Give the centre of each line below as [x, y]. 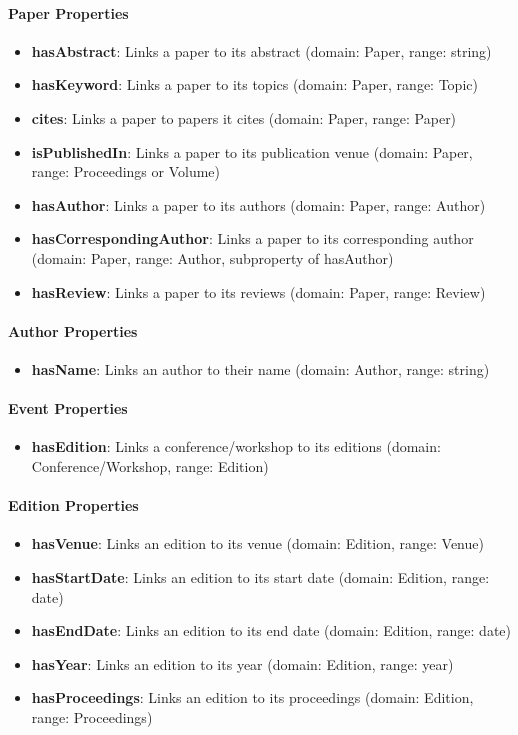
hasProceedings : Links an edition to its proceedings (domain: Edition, [252, 697]
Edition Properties [73, 505]
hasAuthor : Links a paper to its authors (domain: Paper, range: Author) [258, 204]
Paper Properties [68, 12]
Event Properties [68, 408]
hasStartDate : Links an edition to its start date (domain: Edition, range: [260, 576]
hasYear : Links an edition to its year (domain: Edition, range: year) [242, 663]
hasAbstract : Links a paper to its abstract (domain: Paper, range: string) [261, 50]
